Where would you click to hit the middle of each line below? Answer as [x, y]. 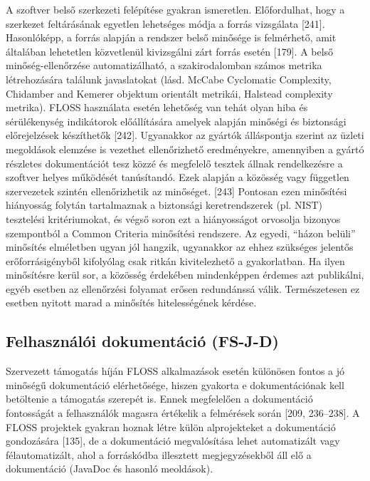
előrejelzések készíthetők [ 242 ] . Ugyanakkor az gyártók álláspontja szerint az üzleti [185, 135]
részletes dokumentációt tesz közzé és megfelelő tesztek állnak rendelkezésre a [174, 163]
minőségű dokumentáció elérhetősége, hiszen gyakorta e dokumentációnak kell [175, 384]
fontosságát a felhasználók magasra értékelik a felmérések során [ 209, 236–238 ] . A [183, 413]
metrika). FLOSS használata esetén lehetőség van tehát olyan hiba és [157, 107]
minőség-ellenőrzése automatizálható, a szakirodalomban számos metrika [164, 65]
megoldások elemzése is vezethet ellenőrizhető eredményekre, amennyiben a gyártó [185, 149]
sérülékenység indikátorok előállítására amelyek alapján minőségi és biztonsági [176, 121]
